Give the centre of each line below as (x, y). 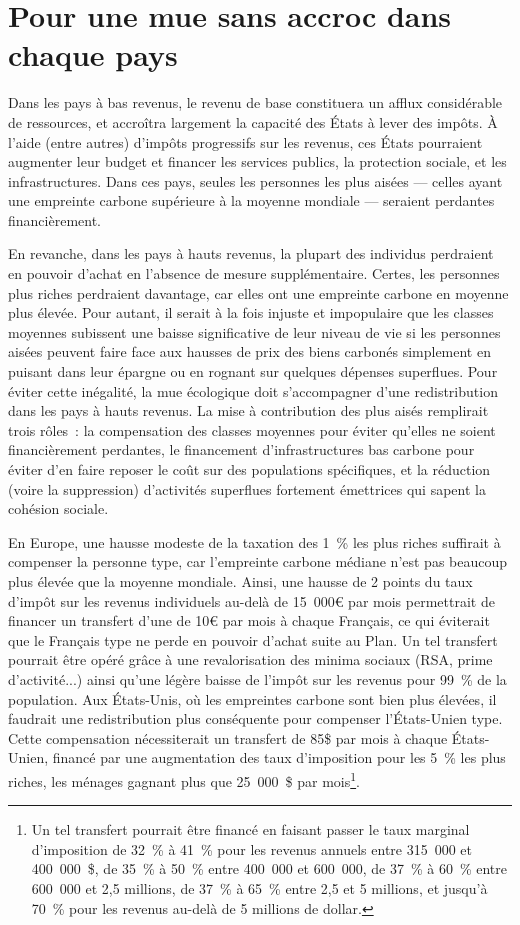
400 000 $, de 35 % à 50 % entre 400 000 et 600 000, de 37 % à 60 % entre (269, 868)
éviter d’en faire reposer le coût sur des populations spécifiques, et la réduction (249, 469)
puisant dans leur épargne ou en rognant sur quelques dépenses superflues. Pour (253, 371)
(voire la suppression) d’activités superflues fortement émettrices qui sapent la (247, 488)
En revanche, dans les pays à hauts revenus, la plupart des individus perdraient (251, 253)
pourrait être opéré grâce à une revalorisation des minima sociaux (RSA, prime (250, 659)
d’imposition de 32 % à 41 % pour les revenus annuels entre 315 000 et (252, 848)
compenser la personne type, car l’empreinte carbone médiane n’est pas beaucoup (258, 561)
